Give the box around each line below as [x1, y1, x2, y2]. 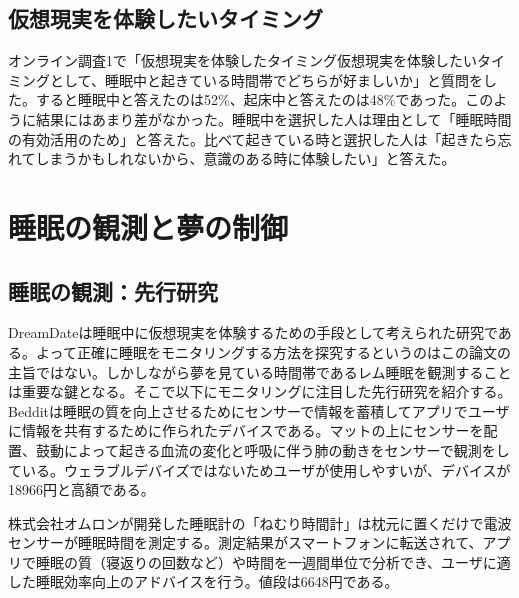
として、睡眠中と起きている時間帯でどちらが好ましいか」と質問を [49, 69, 483, 90]
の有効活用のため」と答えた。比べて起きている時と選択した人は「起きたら [8, 128, 498, 149]
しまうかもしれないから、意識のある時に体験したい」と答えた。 [35, 148, 456, 169]
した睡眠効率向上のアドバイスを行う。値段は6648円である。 [8, 571, 399, 592]
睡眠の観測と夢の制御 [8, 206, 289, 247]
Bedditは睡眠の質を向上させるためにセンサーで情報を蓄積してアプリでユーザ [8, 400, 510, 421]
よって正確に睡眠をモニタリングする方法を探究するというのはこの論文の [35, 341, 511, 362]
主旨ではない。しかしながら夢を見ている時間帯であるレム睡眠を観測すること [8, 361, 512, 382]
